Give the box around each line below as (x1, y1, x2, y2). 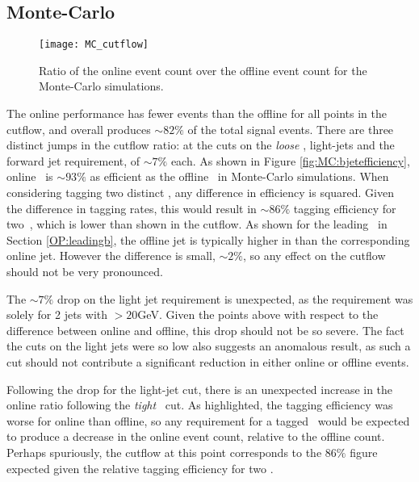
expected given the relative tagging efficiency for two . (6, 459, 274, 476)
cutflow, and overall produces (6, 120, 151, 137)
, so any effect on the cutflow (242, 247, 386, 264)
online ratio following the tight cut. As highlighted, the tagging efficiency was (6, 396, 393, 413)
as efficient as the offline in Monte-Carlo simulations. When (90, 168, 389, 185)
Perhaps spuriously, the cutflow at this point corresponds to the (6, 443, 322, 460)
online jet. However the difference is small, (6, 247, 216, 264)
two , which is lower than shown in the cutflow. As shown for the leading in (6, 216, 388, 233)
